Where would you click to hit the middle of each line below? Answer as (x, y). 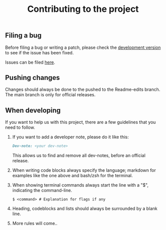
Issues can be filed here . (30, 62)
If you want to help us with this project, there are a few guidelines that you (81, 122)
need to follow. (20, 127)
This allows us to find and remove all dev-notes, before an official (79, 155)
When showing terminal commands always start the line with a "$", (80, 185)
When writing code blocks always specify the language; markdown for (84, 170)
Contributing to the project (83, 9)
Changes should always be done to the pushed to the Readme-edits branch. (83, 89)
